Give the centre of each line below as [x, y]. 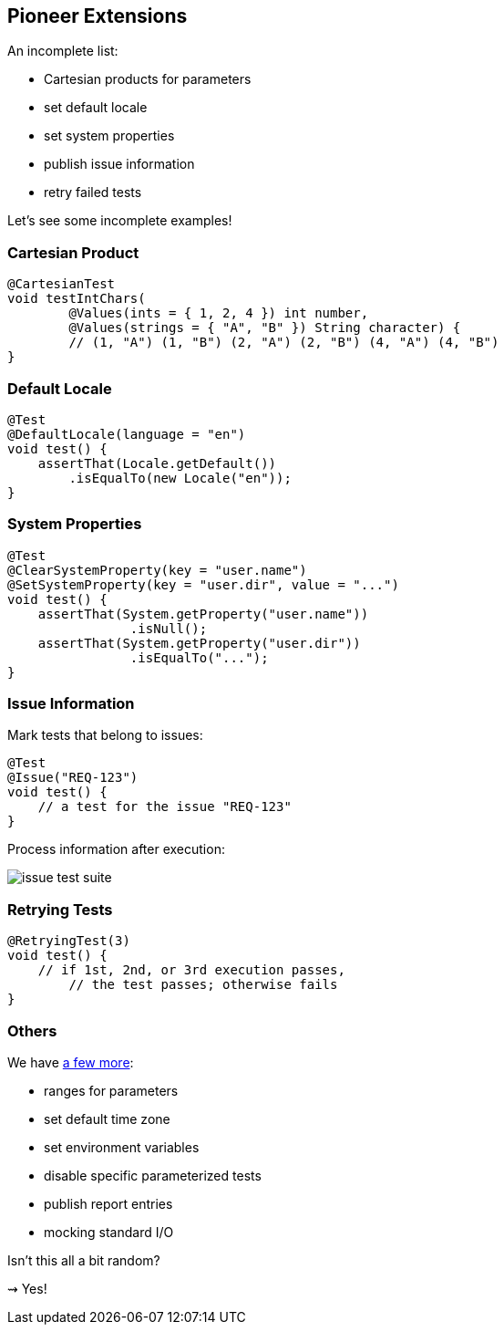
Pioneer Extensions [98, 16]
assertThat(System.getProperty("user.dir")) [199, 643]
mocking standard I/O [109, 1232]
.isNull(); [169, 628]
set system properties [109, 136]
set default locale [96, 108]
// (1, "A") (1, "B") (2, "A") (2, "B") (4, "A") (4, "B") [284, 343]
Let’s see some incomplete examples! [120, 221]
